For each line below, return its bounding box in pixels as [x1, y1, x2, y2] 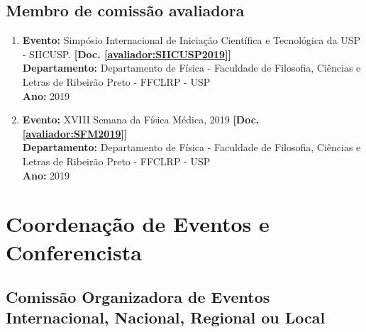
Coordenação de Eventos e [6, 209, 270, 238]
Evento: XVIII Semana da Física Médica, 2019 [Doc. [22, 112, 260, 127]
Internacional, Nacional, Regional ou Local [6, 306, 326, 328]
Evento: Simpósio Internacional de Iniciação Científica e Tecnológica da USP [22, 33, 361, 48]
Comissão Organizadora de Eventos [6, 286, 270, 308]
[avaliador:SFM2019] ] [22, 126, 128, 140]
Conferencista [6, 237, 142, 266]
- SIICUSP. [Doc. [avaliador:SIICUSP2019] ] [22, 46, 231, 61]
